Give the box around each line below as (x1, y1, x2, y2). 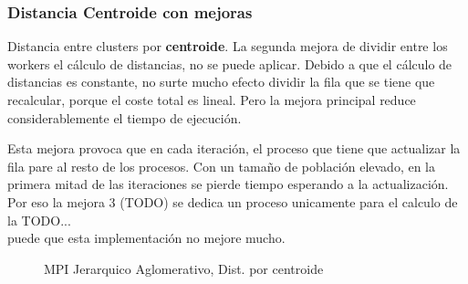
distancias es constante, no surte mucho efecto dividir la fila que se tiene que (7, 72, 435, 91)
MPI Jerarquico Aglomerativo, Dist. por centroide (44, 258, 324, 278)
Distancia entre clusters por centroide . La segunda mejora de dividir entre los (7, 37, 448, 56)
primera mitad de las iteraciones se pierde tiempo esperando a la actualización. (7, 174, 449, 194)
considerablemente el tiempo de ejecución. (7, 108, 242, 127)
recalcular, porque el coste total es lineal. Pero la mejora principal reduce (7, 90, 416, 109)
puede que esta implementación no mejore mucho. (7, 228, 286, 247)
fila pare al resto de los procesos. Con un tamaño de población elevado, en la (7, 156, 436, 175)
